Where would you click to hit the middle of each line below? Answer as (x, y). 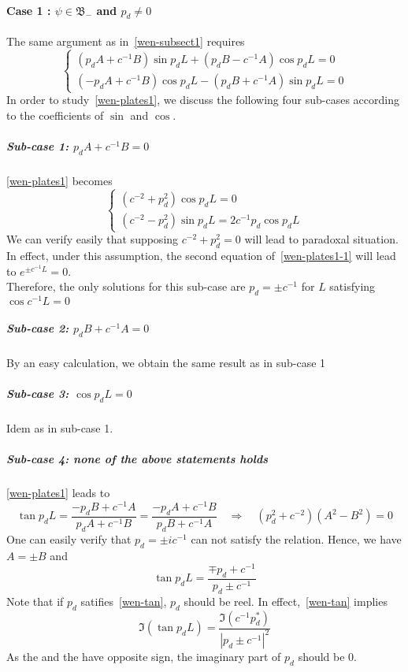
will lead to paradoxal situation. (321, 239)
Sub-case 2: (38, 327)
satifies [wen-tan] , (124, 601)
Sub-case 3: (38, 394)
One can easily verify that (69, 538)
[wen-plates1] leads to (58, 493)
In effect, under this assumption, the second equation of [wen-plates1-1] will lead (201, 256)
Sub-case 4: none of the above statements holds (137, 459)
